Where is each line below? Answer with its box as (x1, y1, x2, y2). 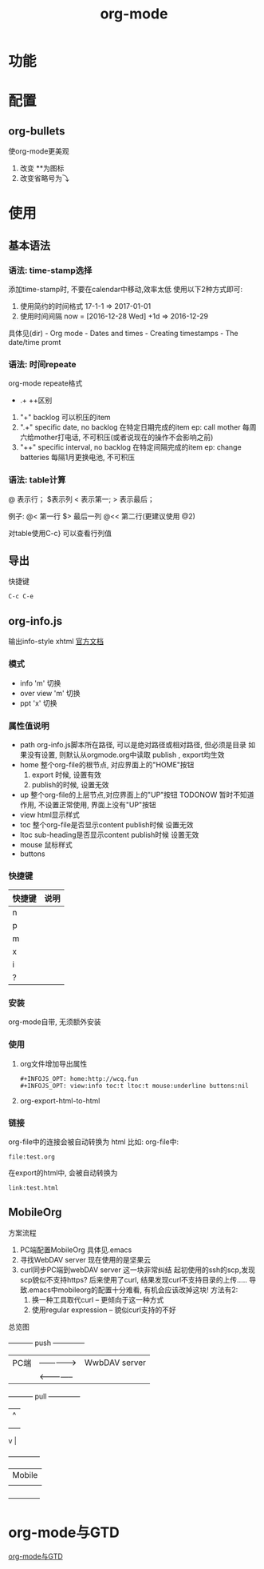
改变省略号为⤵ (19, 174, 69, 183)
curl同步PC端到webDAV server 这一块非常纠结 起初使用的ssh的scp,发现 (19, 1265, 255, 1275)
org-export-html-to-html (19, 1095, 100, 1105)
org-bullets (8, 124, 65, 138)
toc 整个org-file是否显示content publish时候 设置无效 (19, 819, 194, 829)
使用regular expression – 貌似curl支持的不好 (31, 1305, 177, 1315)
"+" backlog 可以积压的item (19, 413, 111, 422)
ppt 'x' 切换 (19, 698, 57, 708)
